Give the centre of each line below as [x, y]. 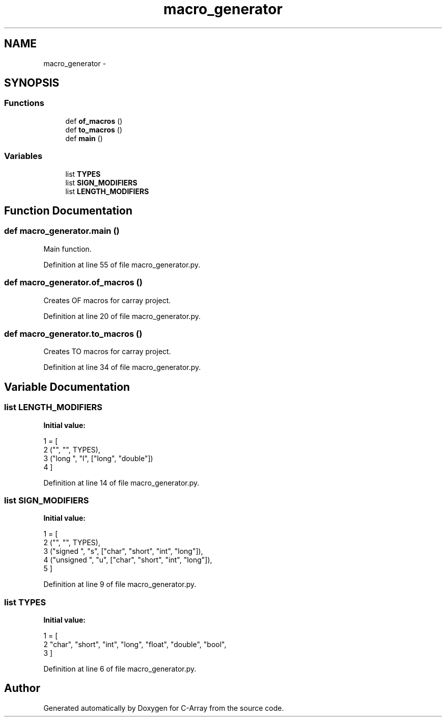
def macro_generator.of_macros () [73, 283]
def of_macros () [94, 121]
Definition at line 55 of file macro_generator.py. [122, 264]
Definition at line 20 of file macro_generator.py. [122, 316]
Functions [24, 103]
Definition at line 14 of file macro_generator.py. [121, 483]
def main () [84, 138]
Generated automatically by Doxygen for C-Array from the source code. [164, 708]
